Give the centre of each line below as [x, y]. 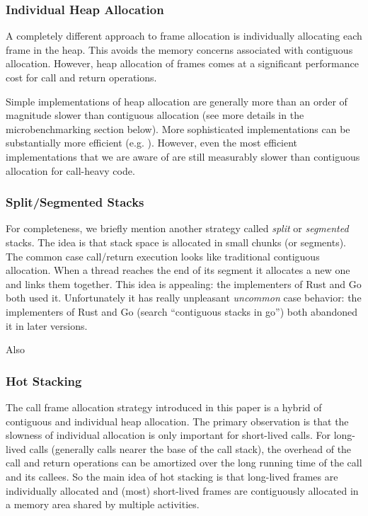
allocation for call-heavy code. [70, 170]
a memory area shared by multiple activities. [103, 504]
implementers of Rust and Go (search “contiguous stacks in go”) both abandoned [182, 311]
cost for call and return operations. [81, 77]
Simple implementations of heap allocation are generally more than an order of [177, 101]
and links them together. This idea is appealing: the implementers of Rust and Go [184, 283]
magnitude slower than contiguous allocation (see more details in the [155, 115]
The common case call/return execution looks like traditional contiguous [163, 256]
